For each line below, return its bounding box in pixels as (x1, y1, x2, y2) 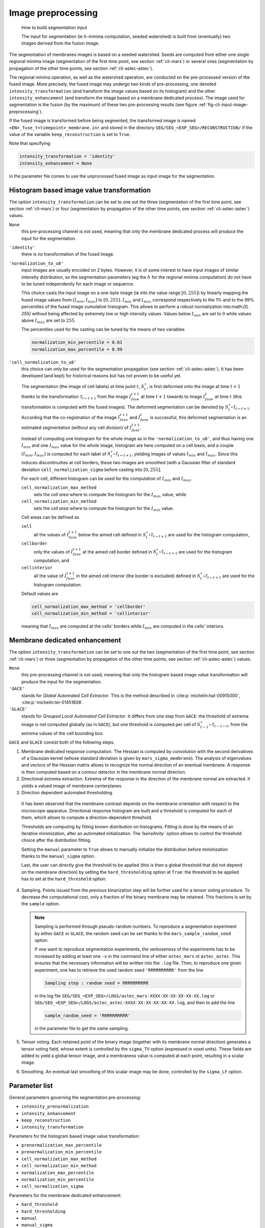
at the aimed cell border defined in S (82, 549, 157, 555)
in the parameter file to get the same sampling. (34, 1025, 129, 1031)
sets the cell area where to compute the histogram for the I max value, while (33, 491, 186, 499)
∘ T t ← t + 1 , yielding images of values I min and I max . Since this (113, 451, 238, 458)
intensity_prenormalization (21, 1104, 89, 1110)
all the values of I (33, 531, 69, 537)
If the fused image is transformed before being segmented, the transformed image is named (9, 118, 196, 124)
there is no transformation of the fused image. (21, 251, 115, 257)
